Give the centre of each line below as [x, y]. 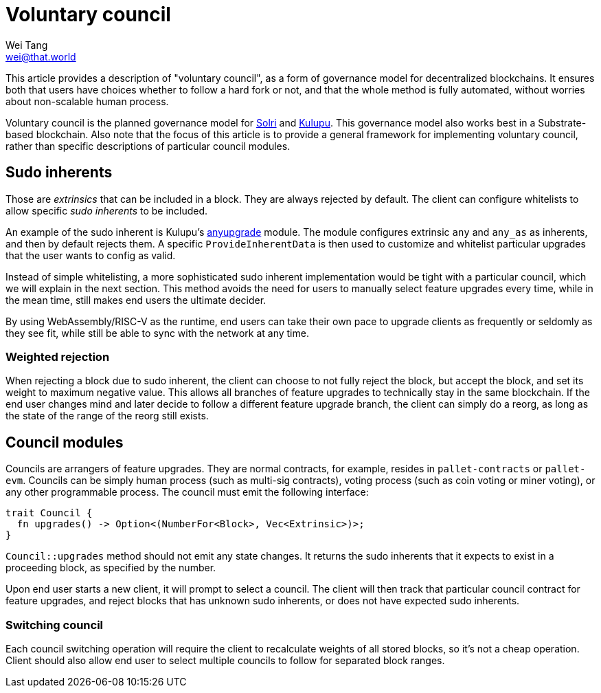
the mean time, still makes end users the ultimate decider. [136, 300]
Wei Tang [27, 45]
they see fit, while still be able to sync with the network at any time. [157, 333]
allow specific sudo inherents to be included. [107, 210]
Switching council [55, 625]
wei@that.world [41, 56]
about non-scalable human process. [87, 101]
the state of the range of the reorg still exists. [107, 416]
